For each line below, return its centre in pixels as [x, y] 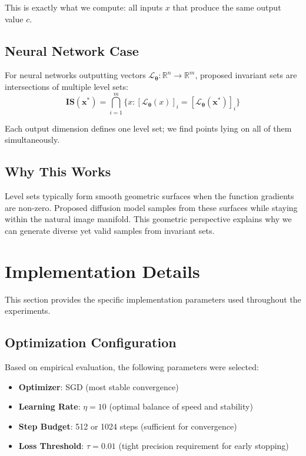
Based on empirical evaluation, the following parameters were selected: [132, 366]
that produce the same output [227, 7]
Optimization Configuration [91, 342]
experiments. [28, 311]
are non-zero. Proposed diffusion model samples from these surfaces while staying [151, 207]
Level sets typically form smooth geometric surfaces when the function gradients [149, 196]
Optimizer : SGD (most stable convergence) [99, 386]
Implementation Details [102, 271]
